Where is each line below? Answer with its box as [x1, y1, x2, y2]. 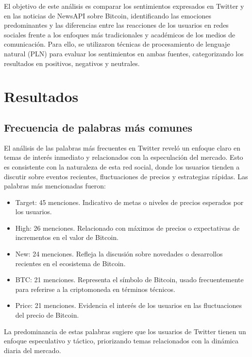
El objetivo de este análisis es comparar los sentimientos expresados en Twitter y [4, 1, 244, 11]
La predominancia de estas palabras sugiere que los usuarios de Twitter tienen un [4, 326, 246, 336]
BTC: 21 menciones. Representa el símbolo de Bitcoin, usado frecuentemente [15, 274, 244, 285]
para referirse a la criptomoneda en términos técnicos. [15, 284, 175, 294]
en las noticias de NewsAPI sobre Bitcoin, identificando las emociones [4, 10, 212, 20]
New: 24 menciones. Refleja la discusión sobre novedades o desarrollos [15, 249, 223, 259]
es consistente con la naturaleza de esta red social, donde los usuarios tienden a [4, 161, 240, 171]
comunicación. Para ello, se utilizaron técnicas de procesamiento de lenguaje [4, 39, 230, 49]
